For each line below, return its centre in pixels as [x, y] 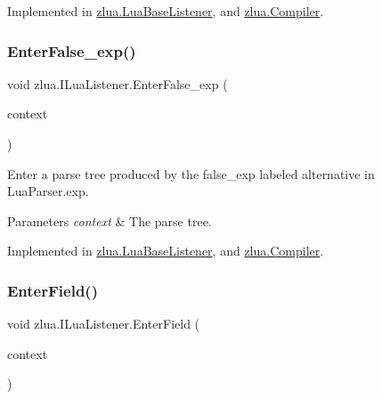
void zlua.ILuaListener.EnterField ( [104, 324]
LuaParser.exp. [48, 191]
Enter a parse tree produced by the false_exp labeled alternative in [191, 173]
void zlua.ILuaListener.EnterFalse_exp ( [118, 83]
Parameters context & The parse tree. [110, 220]
